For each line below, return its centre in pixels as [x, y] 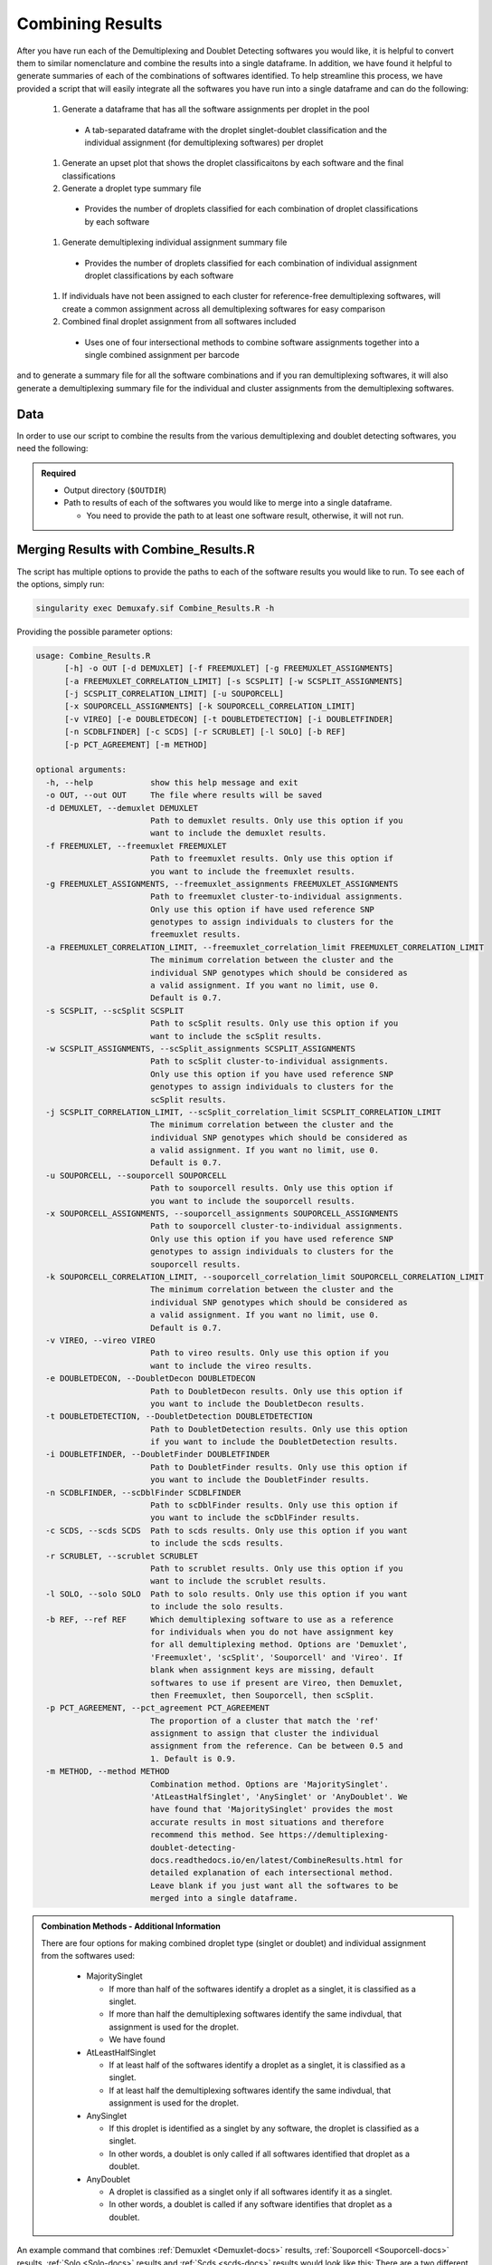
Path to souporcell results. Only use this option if [271, 1188]
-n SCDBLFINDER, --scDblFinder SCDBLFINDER [143, 1492]
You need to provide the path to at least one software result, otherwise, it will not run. [245, 516]
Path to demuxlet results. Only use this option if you [276, 820]
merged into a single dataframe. [224, 1899]
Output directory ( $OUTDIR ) [115, 490]
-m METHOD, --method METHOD [108, 1772]
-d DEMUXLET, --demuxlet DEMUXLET [122, 808]
